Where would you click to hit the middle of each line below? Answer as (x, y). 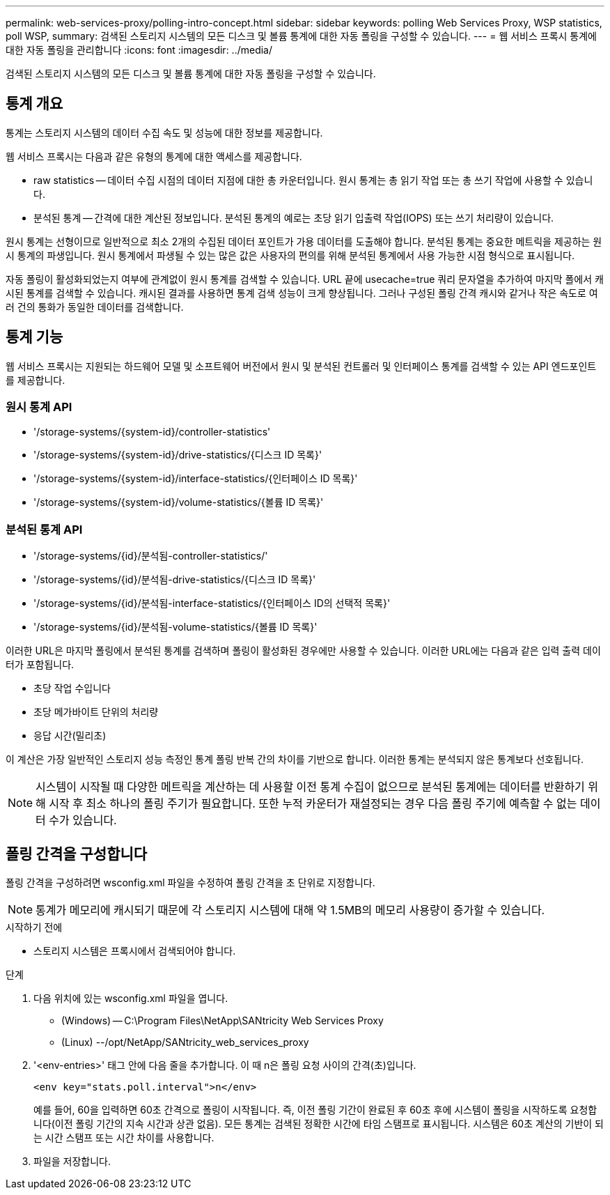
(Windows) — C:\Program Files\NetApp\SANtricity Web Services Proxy (222, 1021)
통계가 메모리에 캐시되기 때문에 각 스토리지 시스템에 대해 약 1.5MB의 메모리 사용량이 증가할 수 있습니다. (290, 910)
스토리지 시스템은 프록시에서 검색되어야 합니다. (135, 951)
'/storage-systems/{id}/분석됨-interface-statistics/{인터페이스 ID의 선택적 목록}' (212, 603)
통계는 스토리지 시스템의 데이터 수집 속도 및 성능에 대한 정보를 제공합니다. (164, 132)
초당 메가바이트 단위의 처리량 (96, 712)
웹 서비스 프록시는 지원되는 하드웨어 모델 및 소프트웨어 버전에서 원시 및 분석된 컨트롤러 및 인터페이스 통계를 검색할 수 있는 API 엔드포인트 (301, 366)
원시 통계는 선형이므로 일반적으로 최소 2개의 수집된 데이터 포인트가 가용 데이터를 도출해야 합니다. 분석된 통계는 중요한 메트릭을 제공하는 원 (304, 241)
